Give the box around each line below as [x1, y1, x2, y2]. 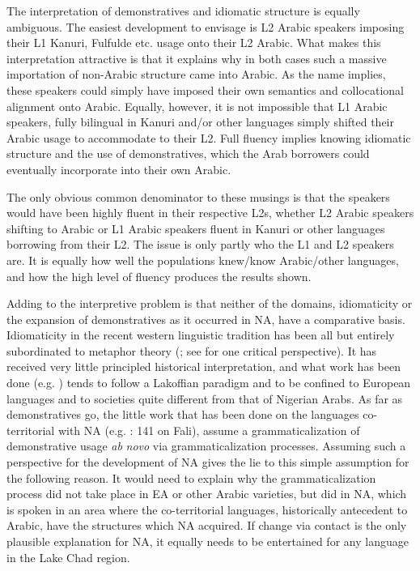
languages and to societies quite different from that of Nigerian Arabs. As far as [6, 390, 403, 407]
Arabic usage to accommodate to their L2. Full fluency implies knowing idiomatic [6, 129, 411, 146]
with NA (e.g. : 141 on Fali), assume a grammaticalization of [57, 421, 360, 438]
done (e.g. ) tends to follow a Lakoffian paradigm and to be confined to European [6, 374, 411, 391]
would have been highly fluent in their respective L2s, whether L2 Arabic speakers [6, 204, 414, 221]
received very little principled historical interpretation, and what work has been [6, 358, 401, 375]
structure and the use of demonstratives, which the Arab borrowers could [6, 145, 370, 162]
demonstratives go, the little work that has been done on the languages [6, 406, 359, 423]
